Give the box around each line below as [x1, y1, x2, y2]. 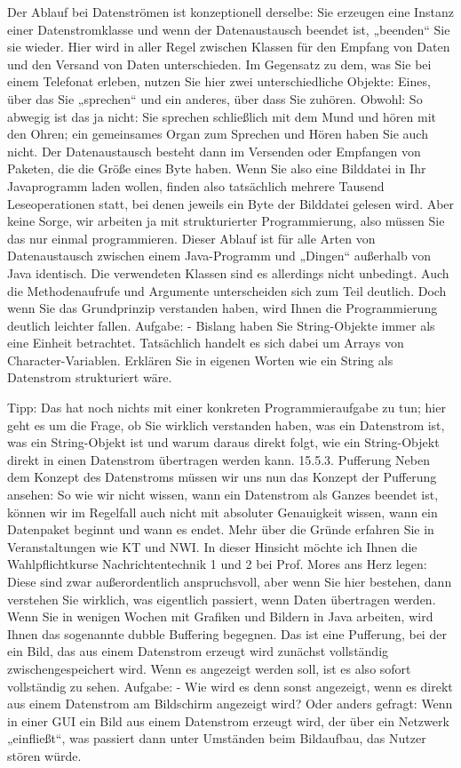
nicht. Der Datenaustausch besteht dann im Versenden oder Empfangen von [7, 141, 421, 160]
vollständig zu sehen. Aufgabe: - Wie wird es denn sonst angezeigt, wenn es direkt [7, 676, 453, 695]
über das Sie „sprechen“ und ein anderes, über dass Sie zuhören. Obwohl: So [7, 89, 423, 108]
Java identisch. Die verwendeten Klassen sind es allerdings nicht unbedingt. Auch [7, 263, 449, 282]
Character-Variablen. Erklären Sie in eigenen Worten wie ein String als [7, 350, 393, 369]
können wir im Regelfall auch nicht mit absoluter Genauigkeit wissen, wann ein [7, 502, 438, 521]
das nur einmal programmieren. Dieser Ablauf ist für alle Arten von [7, 228, 376, 247]
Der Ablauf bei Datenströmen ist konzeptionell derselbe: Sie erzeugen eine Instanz [7, 3, 454, 20]
